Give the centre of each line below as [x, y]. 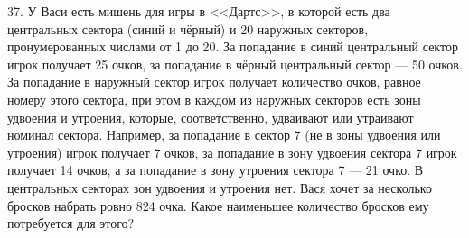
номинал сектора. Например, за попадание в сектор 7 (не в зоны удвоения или [224, 135]
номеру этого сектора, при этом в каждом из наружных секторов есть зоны [214, 99]
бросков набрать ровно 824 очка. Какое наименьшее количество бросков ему [218, 205]
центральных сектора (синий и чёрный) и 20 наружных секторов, [188, 28]
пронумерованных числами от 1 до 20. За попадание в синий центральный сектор [233, 46]
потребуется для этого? [71, 223]
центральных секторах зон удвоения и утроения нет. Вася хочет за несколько [220, 187]
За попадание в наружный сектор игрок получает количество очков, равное [214, 82]
